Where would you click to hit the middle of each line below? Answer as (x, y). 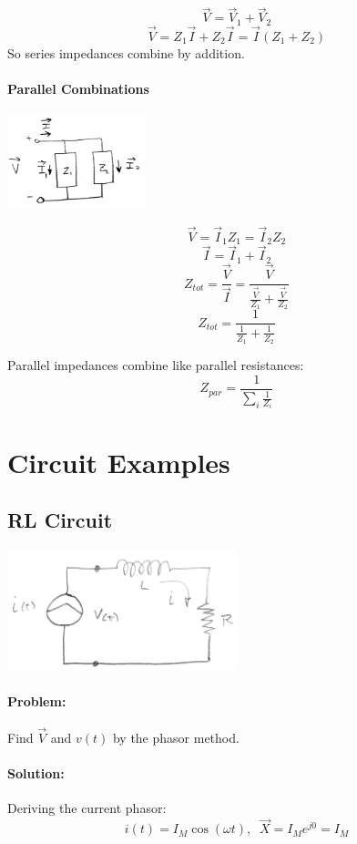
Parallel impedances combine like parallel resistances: (156, 365)
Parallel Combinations (78, 89)
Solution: (36, 773)
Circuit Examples (119, 462)
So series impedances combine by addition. (126, 52)
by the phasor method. (176, 738)
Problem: (37, 700)
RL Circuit (60, 520)
